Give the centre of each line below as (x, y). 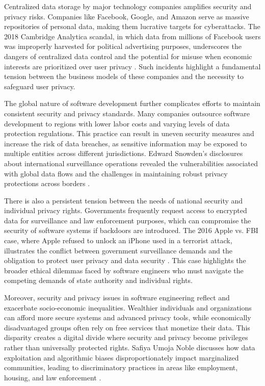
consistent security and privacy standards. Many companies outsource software (127, 113)
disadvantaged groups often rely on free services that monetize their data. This (127, 327)
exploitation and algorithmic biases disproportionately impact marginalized (122, 357)
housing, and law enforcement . (53, 377)
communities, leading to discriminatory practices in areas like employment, (121, 367)
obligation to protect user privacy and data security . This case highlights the (125, 260)
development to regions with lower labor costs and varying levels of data (117, 123)
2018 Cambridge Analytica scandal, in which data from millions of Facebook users (132, 36)
